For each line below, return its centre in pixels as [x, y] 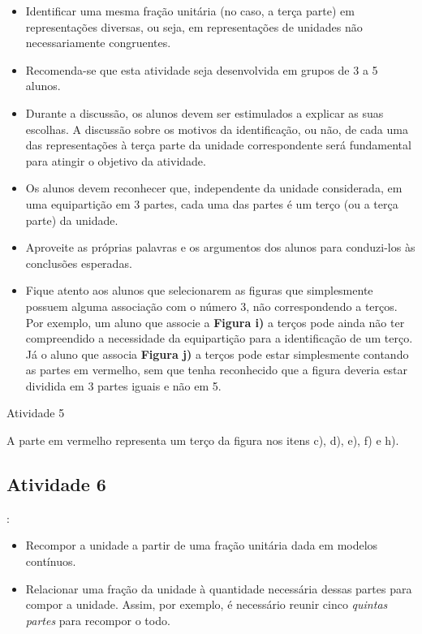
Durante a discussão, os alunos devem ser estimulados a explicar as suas [205, 112]
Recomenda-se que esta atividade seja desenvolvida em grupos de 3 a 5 [202, 69]
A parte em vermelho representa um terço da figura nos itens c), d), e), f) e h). [203, 440]
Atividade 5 [36, 413]
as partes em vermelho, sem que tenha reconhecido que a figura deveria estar [217, 370]
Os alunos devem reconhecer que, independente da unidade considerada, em [214, 188]
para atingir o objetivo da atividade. [116, 160]
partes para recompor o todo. [98, 620]
